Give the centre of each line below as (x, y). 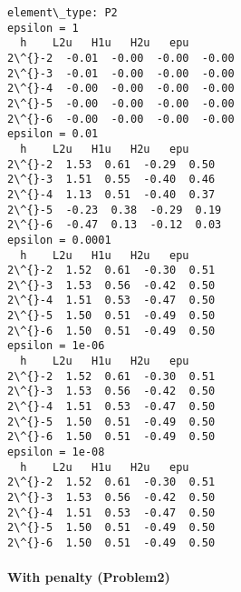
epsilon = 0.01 (53, 134)
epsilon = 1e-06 (56, 346)
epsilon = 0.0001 (59, 240)
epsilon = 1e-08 (56, 452)
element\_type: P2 (63, 13)
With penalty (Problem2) (89, 577)
